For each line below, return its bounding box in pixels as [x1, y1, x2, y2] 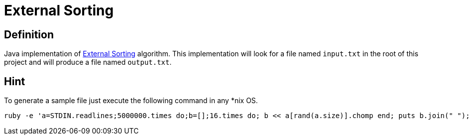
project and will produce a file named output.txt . [4, 58, 172, 67]
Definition [4, 28, 54, 41]
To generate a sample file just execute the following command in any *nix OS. [4, 96, 258, 105]
